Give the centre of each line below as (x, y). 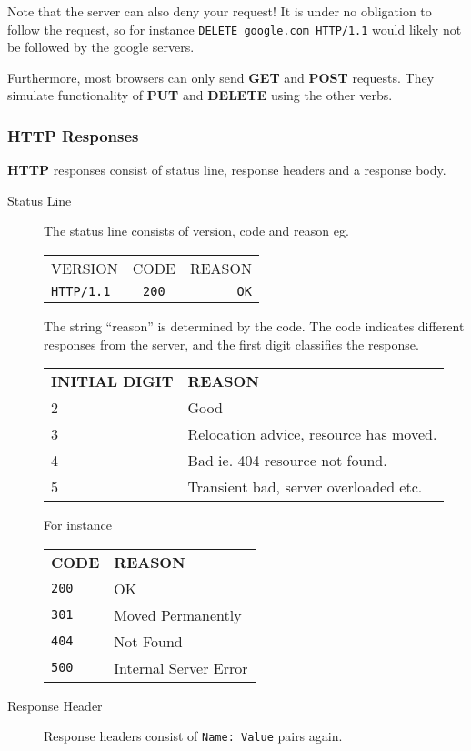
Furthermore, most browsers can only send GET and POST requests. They (221, 77)
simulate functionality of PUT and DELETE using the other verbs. (200, 95)
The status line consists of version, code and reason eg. (196, 231)
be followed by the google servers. (101, 47)
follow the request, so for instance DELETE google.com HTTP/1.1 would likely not (235, 29)
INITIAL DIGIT (112, 381)
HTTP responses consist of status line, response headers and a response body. (227, 170)
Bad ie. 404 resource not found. (287, 461)
